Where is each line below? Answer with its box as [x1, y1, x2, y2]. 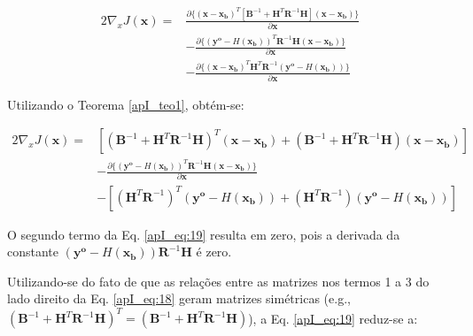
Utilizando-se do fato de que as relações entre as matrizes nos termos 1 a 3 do [7, 271, 430, 290]
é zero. [196, 242, 232, 261]
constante [7, 242, 59, 261]
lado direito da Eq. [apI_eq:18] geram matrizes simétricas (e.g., [7, 289, 351, 308]
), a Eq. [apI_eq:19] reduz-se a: [248, 309, 418, 327]
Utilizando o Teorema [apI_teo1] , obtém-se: [7, 95, 244, 113]
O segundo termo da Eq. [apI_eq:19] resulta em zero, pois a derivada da [7, 225, 400, 243]
